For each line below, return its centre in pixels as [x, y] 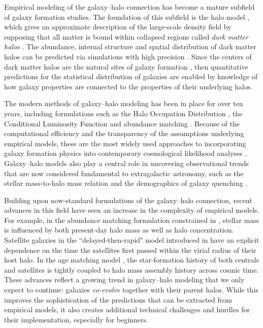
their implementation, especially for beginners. [76, 319]
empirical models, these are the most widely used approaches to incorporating [125, 143]
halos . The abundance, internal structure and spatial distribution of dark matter [130, 46]
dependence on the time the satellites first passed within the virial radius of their [130, 250]
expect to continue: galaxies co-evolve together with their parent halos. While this [131, 290]
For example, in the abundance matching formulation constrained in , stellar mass [132, 220]
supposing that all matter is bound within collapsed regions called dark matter [126, 36]
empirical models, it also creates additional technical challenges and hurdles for [127, 309]
